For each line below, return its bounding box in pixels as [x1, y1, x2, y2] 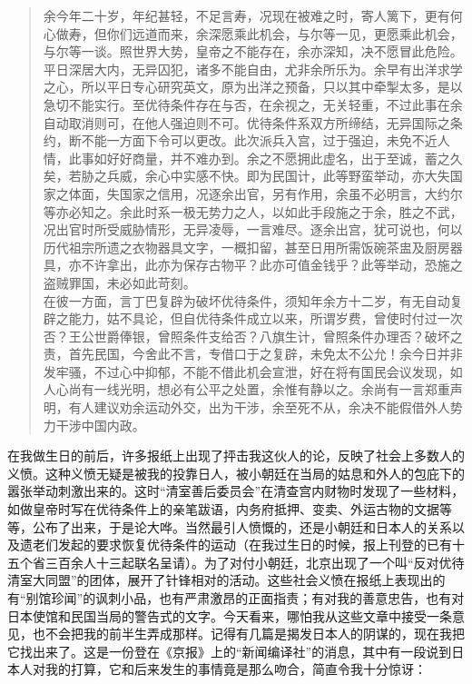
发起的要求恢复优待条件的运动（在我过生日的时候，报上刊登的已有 [57, 535, 452, 554]
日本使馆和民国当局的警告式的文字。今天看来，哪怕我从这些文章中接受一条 [7, 606, 452, 625]
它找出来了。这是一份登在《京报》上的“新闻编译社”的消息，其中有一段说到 [7, 641, 452, 660]
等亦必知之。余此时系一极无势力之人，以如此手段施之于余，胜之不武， [43, 202, 463, 221]
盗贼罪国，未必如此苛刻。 [43, 273, 196, 292]
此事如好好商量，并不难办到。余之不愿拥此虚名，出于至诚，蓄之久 [68, 148, 463, 167]
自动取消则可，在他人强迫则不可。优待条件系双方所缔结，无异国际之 [43, 113, 450, 132]
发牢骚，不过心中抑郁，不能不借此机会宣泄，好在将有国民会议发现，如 [43, 362, 463, 381]
